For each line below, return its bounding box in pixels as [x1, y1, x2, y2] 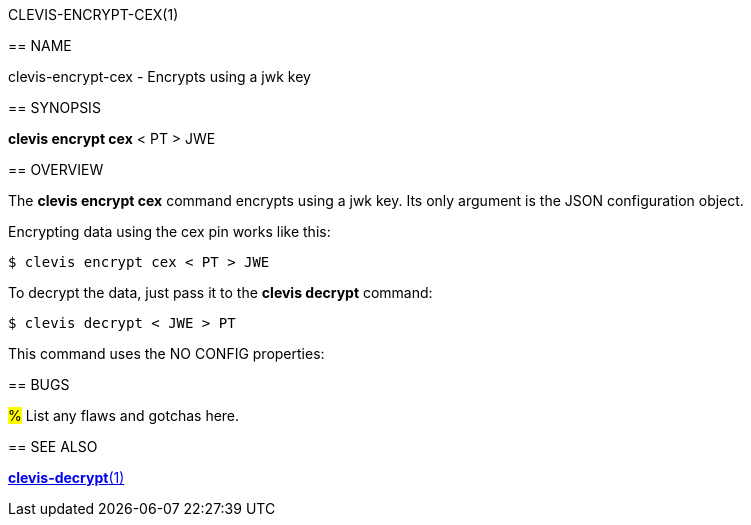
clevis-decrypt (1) [8, 469, 125, 486]
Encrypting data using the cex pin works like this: [8, 223, 331, 240]
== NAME [8, 37, 72, 54]
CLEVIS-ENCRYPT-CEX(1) [8, 6, 179, 23]
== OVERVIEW [8, 161, 104, 178]
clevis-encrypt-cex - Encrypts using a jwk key [8, 68, 311, 85]
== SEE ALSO [8, 438, 98, 455]
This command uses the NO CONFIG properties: [8, 345, 325, 362]
